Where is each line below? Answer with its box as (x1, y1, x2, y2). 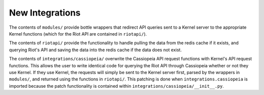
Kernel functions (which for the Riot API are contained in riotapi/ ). (9, 31, 147, 37)
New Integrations (9, 7, 81, 18)
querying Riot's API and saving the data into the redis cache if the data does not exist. (9, 47, 182, 53)
